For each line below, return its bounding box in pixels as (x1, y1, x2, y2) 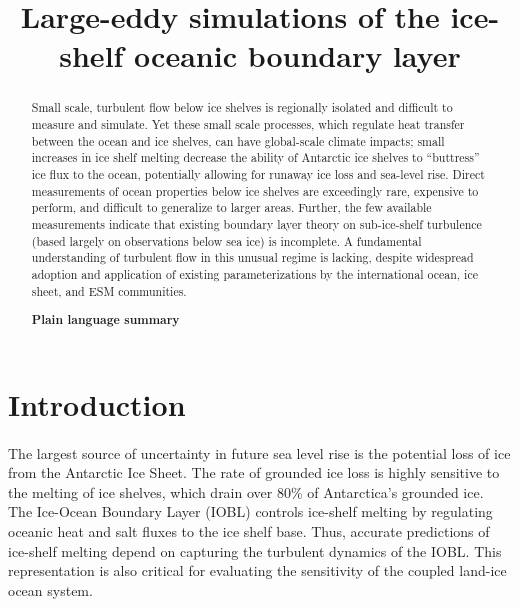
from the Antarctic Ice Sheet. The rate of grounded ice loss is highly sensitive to (8, 462, 500, 483)
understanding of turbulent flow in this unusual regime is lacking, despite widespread (31, 249, 474, 266)
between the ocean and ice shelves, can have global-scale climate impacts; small (31, 132, 445, 149)
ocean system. (8, 579, 93, 600)
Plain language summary (31, 311, 180, 329)
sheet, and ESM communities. (31, 282, 187, 299)
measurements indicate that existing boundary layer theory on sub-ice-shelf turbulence (31, 215, 482, 232)
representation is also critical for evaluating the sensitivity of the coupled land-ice (8, 560, 507, 581)
